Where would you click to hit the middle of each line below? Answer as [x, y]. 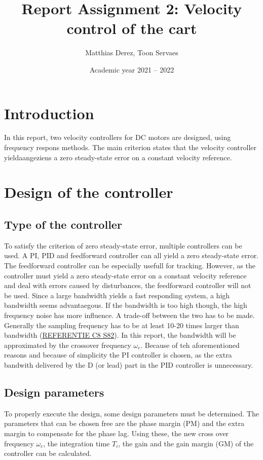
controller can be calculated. [48, 453]
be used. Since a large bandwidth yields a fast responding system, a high [117, 295]
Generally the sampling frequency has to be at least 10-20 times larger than [122, 325]
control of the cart [132, 28]
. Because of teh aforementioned [190, 345]
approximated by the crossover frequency [68, 345]
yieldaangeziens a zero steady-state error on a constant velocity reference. [118, 157]
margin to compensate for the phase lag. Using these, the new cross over [117, 433]
